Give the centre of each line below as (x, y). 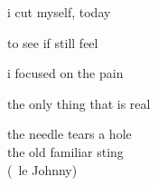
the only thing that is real (79, 103)
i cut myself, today (59, 12)
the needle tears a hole (70, 134)
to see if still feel (53, 42)
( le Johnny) (42, 169)
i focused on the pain (65, 73)
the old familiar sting (65, 151)
